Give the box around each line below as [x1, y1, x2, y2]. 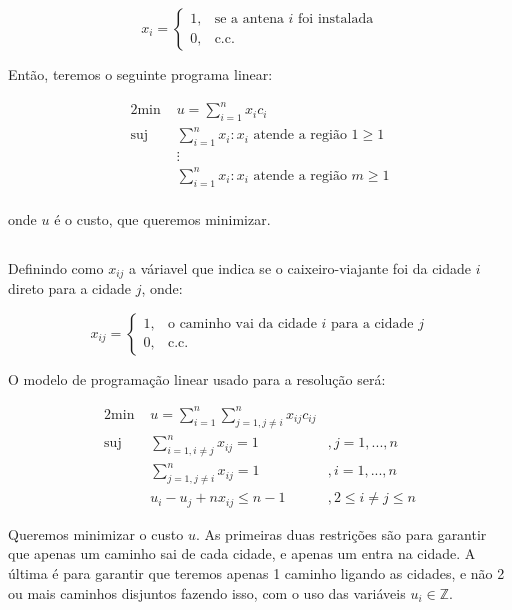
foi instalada [298, 12, 374, 27]
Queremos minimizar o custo [8, 523, 184, 544]
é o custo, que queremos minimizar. [54, 208, 271, 229]
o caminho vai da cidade [167, 317, 317, 332]
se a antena [214, 12, 284, 27]
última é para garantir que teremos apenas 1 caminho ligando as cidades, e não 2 [8, 562, 505, 583]
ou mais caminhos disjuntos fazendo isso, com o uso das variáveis [8, 582, 406, 603]
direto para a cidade [8, 278, 131, 299]
